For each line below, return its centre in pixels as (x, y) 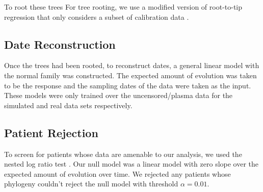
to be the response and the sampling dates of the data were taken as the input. (128, 85)
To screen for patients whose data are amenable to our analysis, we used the (123, 154)
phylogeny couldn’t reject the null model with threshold (91, 184)
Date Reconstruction (60, 44)
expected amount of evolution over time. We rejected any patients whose (117, 173)
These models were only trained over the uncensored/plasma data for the (119, 95)
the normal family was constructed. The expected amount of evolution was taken (130, 75)
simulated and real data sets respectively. (68, 105)
